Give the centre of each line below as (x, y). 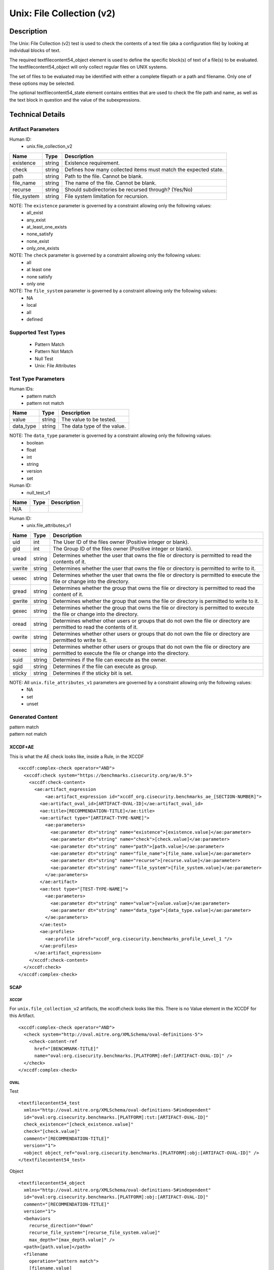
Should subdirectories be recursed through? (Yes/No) (129, 189)
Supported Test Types (37, 332)
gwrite (20, 601)
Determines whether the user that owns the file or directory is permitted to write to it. (154, 568)
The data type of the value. (94, 426)
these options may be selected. (42, 83)
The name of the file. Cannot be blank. (111, 183)
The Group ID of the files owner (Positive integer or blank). (123, 549)
